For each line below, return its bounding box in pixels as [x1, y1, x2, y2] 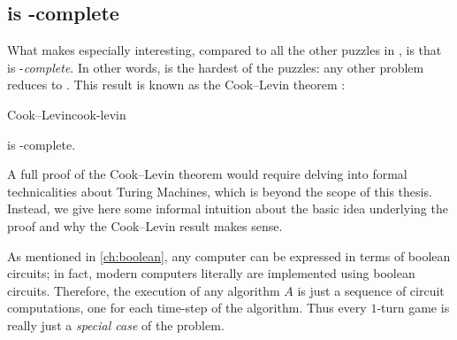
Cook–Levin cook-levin [7, 104, 126, 123]
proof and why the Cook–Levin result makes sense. [7, 216, 283, 235]
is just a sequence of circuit [297, 281, 445, 299]
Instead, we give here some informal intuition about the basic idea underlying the [7, 199, 448, 218]
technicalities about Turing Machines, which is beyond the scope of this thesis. [7, 182, 432, 200]
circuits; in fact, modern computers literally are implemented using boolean [7, 264, 415, 282]
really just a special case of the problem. [7, 315, 225, 334]
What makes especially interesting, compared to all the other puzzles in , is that [7, 41, 442, 59]
